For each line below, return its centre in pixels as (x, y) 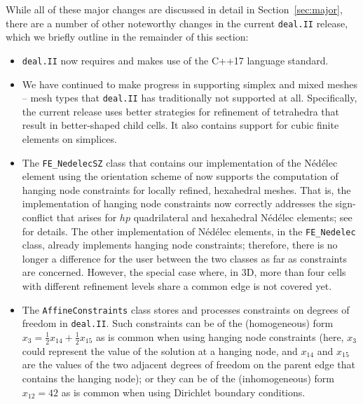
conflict (38, 217)
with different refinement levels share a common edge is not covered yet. (177, 286)
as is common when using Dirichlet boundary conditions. (183, 392)
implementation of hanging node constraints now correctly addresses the (177, 203)
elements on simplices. (69, 138)
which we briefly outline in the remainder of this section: (127, 37)
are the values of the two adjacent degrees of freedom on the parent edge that (189, 364)
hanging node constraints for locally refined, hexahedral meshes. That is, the (186, 189)
